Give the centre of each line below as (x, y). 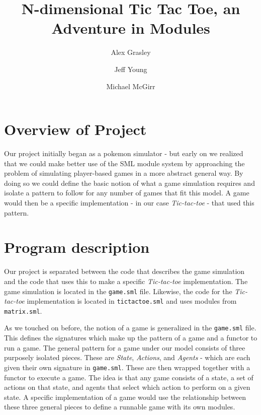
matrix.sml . (23, 310)
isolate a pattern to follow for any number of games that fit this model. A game (127, 193)
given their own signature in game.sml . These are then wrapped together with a (127, 367)
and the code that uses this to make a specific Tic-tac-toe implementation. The (126, 281)
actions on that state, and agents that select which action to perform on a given (127, 387)
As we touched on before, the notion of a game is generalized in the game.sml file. (130, 328)
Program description (77, 247)
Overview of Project (75, 129)
